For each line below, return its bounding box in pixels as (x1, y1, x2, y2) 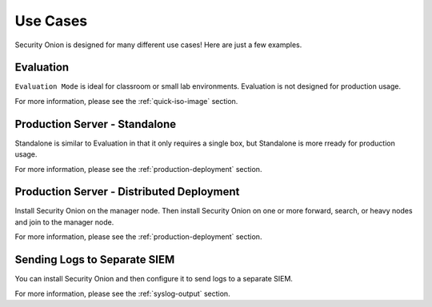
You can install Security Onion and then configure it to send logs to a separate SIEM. (14, 274, 294, 284)
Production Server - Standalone (14, 117, 177, 131)
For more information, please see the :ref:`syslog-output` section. (14, 289, 231, 298)
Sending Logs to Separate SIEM (14, 253, 175, 267)
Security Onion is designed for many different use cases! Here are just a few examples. (14, 40, 302, 50)
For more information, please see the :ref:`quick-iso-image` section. (14, 96, 238, 106)
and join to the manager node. (14, 217, 114, 227)
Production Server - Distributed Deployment (14, 185, 240, 199)
